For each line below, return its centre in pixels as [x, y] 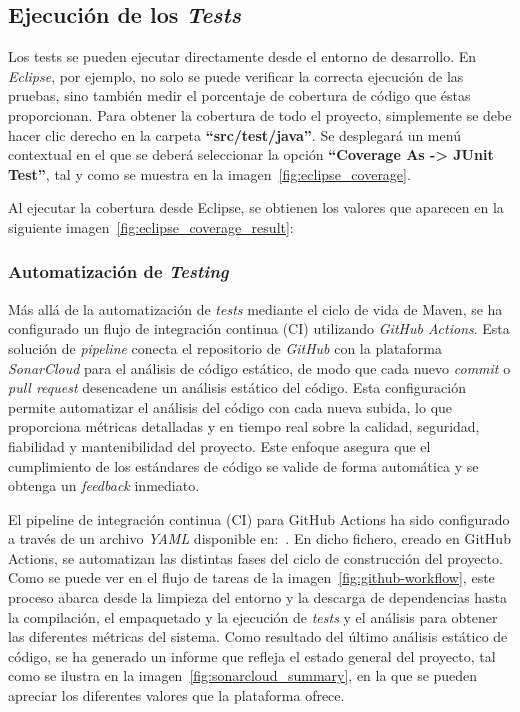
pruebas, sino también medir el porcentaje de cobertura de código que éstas [239, 95]
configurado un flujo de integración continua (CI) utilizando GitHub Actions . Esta [259, 328]
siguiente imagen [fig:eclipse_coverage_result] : [151, 226]
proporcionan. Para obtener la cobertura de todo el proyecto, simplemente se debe [260, 114]
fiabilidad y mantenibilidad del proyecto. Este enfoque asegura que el [219, 445]
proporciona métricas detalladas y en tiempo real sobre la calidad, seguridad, [244, 426]
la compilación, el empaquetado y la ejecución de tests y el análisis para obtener [253, 616]
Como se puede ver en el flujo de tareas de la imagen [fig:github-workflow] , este [251, 577]
